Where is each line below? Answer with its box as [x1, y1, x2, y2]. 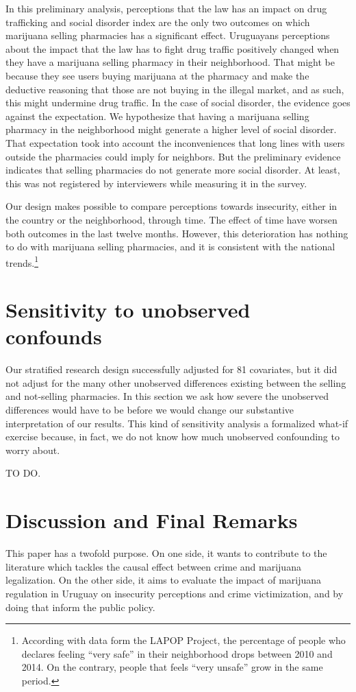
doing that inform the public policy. [5, 599, 155, 614]
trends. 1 [5, 253, 38, 270]
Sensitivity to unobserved [5, 296, 251, 324]
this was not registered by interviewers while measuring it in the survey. [5, 176, 307, 190]
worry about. [5, 442, 60, 457]
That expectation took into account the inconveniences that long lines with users [5, 135, 345, 150]
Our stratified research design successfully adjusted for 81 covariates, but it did [5, 362, 338, 377]
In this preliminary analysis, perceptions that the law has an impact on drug [5, 1, 327, 15]
